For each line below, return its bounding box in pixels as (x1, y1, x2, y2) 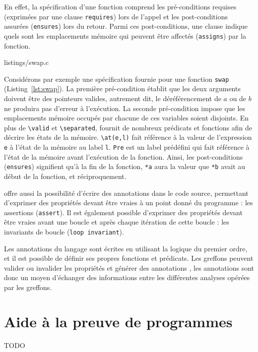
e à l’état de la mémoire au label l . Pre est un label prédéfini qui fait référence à (4, 142, 250, 152)
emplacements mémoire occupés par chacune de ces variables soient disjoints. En (4, 113, 249, 123)
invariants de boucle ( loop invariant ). (4, 227, 124, 237)
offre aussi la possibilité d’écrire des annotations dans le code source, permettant (4, 187, 249, 198)
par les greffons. (4, 282, 52, 293)
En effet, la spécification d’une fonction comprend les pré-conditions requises (4, 1, 237, 11)
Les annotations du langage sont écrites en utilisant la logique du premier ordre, (4, 243, 248, 253)
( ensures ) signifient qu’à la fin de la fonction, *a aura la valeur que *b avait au (4, 161, 246, 172)
